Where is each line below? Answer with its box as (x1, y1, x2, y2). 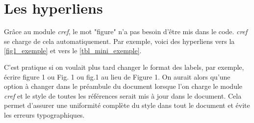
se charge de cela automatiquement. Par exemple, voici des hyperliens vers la (4, 36, 235, 46)
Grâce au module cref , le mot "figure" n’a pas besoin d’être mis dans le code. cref (4, 26, 248, 37)
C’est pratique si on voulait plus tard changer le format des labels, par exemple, (4, 61, 244, 72)
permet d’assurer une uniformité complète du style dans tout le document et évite (4, 100, 250, 110)
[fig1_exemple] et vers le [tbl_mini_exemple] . (4, 45, 142, 56)
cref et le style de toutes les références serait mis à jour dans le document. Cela (4, 90, 242, 101)
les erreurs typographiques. (4, 109, 85, 120)
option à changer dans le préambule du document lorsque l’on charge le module (4, 81, 243, 91)
